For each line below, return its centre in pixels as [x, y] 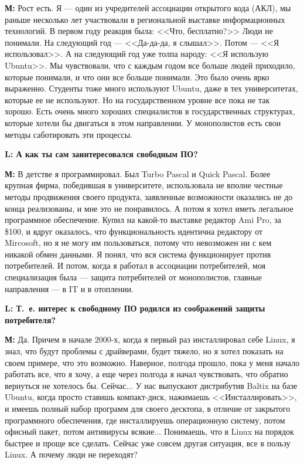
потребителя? [30, 319]
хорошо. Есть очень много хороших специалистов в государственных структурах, [150, 111]
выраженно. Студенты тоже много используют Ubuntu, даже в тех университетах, [151, 88]
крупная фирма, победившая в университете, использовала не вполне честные [144, 185]
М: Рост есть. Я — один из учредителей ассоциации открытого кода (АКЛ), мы [148, 8]
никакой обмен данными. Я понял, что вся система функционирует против [138, 254]
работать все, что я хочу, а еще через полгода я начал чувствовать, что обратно [146, 374]
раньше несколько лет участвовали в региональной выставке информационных [145, 19]
